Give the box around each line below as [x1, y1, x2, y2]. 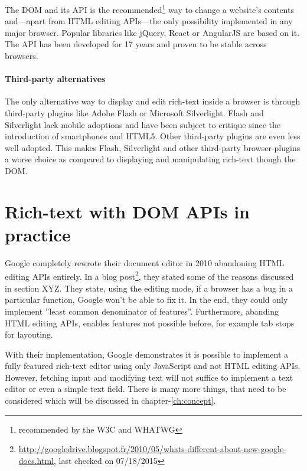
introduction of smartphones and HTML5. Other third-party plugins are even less [5, 130, 301, 142]
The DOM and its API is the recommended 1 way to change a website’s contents [5, 2, 294, 15]
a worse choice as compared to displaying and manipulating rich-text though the [5, 153, 296, 165]
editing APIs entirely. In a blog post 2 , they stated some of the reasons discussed [5, 269, 294, 283]
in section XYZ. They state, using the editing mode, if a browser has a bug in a [5, 282, 293, 294]
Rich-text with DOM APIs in [5, 199, 250, 223]
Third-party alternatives [5, 73, 106, 85]
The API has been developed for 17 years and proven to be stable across [5, 38, 267, 50]
